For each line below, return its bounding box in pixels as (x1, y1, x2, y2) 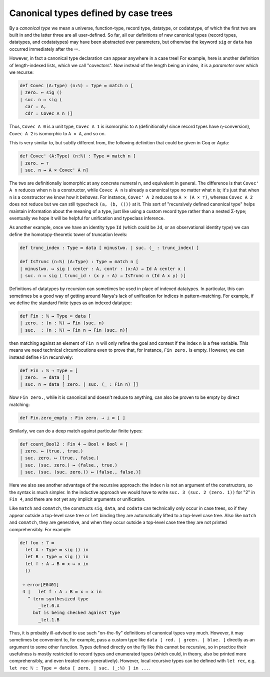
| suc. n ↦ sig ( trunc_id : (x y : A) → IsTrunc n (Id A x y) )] (19, 273, 186, 279)
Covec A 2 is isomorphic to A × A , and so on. (9, 130, 106, 136)
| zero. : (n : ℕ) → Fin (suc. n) (19, 320, 104, 326)
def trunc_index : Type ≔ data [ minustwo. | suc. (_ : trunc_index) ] (19, 245, 199, 251)
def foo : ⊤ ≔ (19, 540, 54, 546)
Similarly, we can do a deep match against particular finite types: (9, 427, 143, 433)
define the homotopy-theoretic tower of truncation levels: (9, 231, 127, 238)
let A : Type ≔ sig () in (25, 547, 88, 552)
